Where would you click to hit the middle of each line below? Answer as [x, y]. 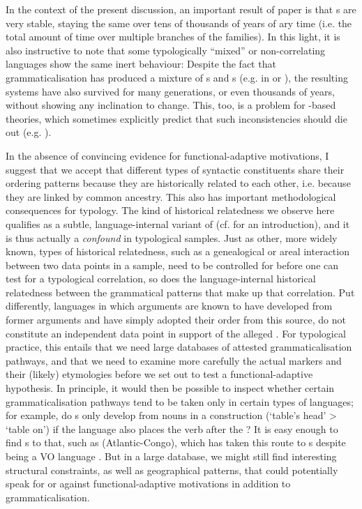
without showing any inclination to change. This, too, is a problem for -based [171, 105]
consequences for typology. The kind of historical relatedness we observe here [170, 210]
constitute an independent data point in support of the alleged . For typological [176, 333]
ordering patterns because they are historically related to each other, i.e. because [178, 183]
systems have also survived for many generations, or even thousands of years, [170, 91]
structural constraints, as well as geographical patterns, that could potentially [172, 470]
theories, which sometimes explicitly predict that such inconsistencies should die [176, 118]
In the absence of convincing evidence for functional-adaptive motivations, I [167, 155]
